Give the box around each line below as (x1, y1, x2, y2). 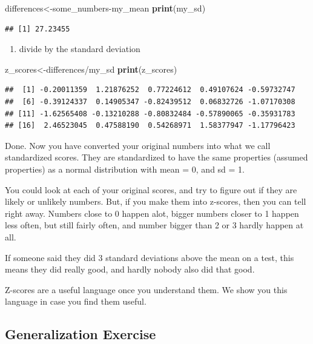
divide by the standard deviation (19, 42, 140, 55)
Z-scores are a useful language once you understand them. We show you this (5, 283, 288, 296)
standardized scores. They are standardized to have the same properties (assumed (5, 151, 308, 164)
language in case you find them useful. (5, 295, 147, 308)
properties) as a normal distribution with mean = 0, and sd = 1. (5, 162, 245, 175)
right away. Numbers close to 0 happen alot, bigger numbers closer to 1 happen (5, 207, 299, 219)
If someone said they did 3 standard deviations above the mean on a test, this (5, 251, 294, 263)
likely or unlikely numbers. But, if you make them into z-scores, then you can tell (5, 195, 306, 208)
